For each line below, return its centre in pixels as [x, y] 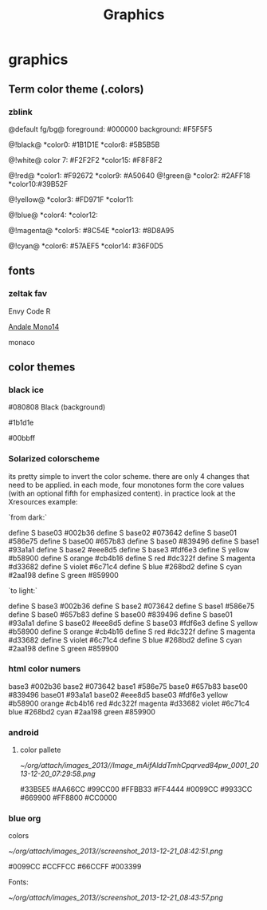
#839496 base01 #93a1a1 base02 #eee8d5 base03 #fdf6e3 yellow [118, 694]
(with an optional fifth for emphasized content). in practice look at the [122, 493]
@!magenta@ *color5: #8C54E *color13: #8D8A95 [91, 230]
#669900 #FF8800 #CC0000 [68, 798]
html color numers [45, 669]
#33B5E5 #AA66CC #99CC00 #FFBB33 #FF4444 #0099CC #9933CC [136, 789]
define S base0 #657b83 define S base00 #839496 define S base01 [120, 614]
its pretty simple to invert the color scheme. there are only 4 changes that [129, 476]
